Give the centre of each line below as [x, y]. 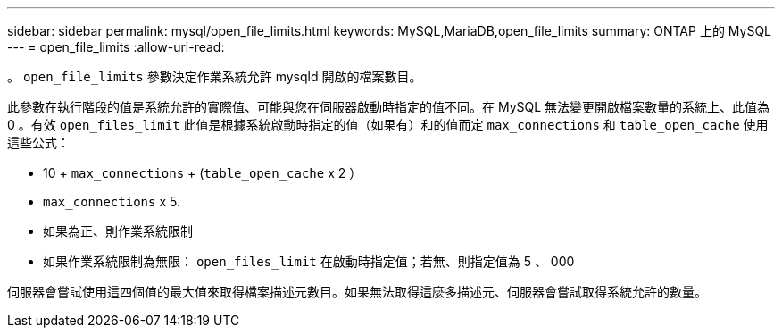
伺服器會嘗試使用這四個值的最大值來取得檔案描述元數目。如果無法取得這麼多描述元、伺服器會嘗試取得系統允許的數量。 [357, 292]
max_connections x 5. [112, 201]
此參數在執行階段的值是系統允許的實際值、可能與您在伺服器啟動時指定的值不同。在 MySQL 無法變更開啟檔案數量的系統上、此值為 [389, 107]
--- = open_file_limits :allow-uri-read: [116, 47]
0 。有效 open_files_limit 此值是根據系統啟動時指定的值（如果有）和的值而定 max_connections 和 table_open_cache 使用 [388, 125]
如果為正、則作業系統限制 [118, 231]
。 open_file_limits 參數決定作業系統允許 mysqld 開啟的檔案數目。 [215, 76]
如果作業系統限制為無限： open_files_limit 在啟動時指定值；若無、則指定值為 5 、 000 [309, 261]
